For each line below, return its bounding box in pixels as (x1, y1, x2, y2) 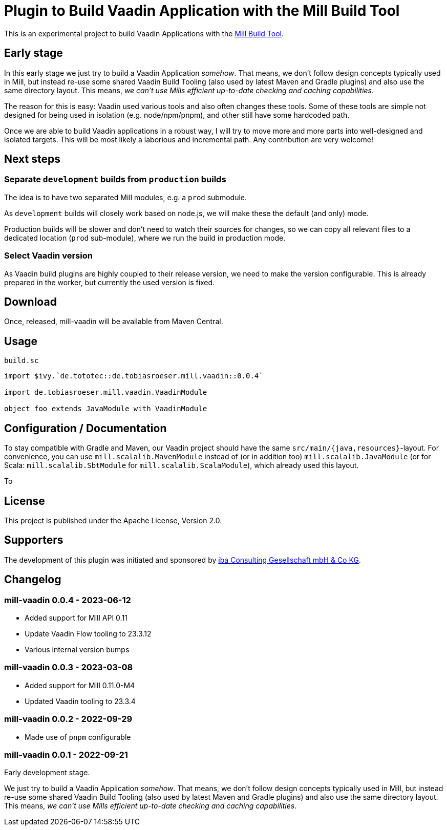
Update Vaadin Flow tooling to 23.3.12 (25, 629, 152, 638)
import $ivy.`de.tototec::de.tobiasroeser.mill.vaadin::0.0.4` (4, 372, 263, 380)
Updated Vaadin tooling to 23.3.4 (25, 696, 136, 706)
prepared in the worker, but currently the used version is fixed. (4, 278, 215, 287)
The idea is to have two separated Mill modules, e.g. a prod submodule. (4, 193, 247, 202)
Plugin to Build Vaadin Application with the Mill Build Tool (4, 2, 400, 19)
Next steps (4, 153, 60, 166)
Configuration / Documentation (4, 421, 167, 435)
